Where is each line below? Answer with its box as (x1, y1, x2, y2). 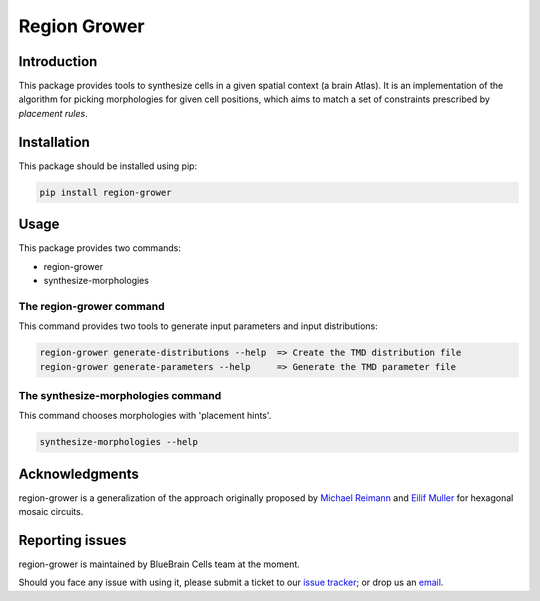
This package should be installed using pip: (18, 160, 198, 172)
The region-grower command (18, 299, 165, 313)
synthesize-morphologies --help (39, 436, 199, 448)
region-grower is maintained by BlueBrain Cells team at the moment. (18, 558, 300, 570)
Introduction (18, 53, 98, 70)
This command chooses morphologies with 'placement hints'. (18, 410, 272, 422)
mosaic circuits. (18, 506, 84, 518)
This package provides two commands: (18, 242, 182, 254)
